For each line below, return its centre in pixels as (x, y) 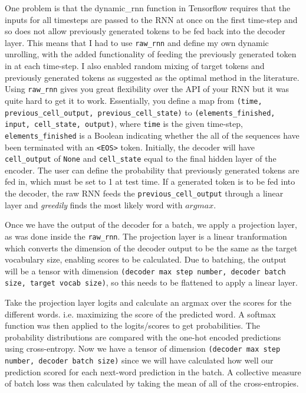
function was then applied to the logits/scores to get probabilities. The (132, 325)
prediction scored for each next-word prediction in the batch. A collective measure (153, 371)
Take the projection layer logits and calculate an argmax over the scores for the (148, 302)
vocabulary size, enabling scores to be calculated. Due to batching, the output (146, 259)
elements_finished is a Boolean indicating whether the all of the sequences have (152, 135)
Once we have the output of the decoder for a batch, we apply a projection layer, (151, 225)
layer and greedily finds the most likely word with (94, 204)
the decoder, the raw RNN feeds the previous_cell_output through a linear (144, 193)
